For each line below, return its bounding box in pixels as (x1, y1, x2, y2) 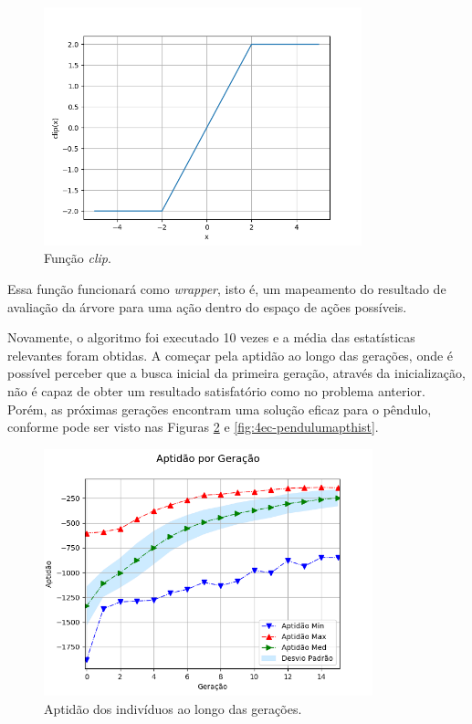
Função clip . (44, 248, 111, 268)
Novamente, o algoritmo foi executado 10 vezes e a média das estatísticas (7, 328, 415, 347)
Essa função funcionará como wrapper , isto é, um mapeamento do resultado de (7, 278, 446, 298)
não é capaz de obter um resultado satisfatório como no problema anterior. (7, 381, 425, 400)
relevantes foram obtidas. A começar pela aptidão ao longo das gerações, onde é (7, 345, 454, 364)
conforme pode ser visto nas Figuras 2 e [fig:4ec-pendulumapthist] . (7, 417, 379, 436)
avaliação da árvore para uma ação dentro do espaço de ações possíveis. (7, 297, 407, 316)
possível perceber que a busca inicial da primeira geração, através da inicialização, (7, 363, 466, 383)
